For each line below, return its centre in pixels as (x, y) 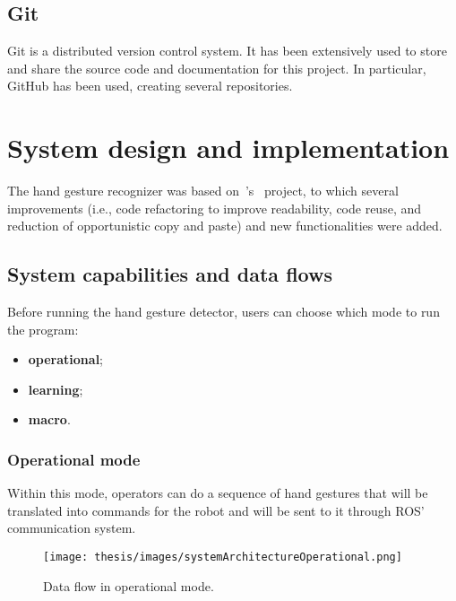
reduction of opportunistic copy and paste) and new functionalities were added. (225, 226)
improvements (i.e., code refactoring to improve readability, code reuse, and (214, 208)
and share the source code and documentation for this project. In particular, (217, 68)
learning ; (56, 389)
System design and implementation (228, 148)
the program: (43, 329)
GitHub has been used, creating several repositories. (150, 86)
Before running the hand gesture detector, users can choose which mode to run (224, 312)
